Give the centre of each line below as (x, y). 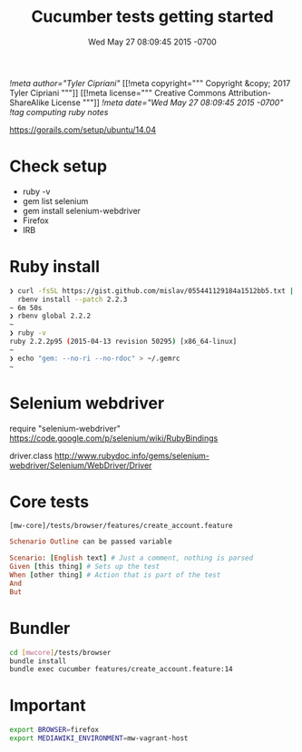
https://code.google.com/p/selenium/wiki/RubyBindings (114, 438)
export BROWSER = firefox (54, 730)
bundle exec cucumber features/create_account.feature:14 (121, 669)
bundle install (38, 661)
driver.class (31, 455)
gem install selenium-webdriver (82, 210)
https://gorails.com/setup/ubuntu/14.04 (83, 130)
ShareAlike (29, 103)
